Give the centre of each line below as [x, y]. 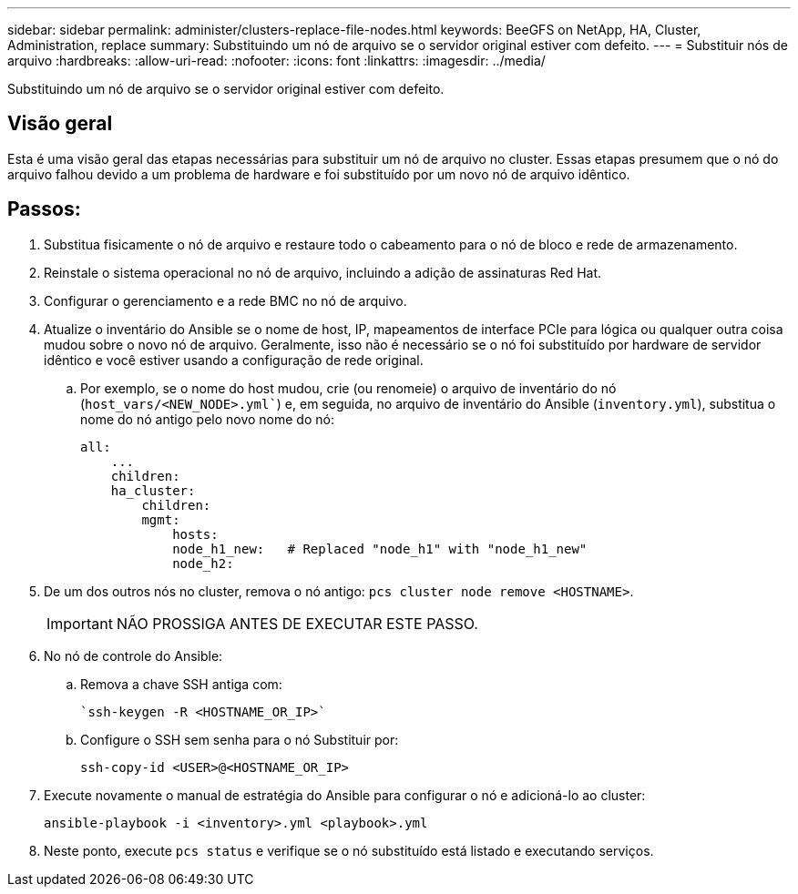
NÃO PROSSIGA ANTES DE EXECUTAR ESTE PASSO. [297, 623]
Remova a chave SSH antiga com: [181, 684]
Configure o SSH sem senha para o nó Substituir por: [240, 739]
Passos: [44, 209]
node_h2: [203, 563]
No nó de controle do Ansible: [133, 655]
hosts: [195, 534]
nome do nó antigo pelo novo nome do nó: [207, 419]
